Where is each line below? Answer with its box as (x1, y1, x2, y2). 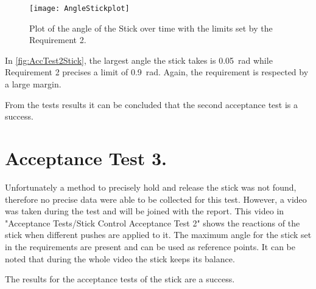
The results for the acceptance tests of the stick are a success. (5, 273, 235, 285)
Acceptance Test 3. (5, 146, 167, 170)
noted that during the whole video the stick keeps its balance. (5, 252, 235, 265)
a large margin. (5, 78, 61, 90)
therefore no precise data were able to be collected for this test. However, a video (5, 192, 307, 205)
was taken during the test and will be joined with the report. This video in (5, 205, 284, 217)
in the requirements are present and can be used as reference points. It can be (5, 240, 295, 253)
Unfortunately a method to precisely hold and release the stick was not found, (5, 180, 297, 193)
